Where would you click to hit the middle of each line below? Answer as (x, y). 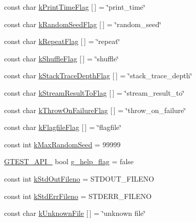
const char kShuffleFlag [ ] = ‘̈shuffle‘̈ (62, 58)
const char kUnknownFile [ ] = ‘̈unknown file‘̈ (75, 213)
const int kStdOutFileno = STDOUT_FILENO (79, 178)
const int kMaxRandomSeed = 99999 (62, 144)
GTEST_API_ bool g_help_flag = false (69, 161)
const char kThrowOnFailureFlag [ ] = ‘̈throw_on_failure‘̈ (95, 110)
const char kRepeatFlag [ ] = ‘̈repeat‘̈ (62, 41)
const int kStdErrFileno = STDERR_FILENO (78, 196)
